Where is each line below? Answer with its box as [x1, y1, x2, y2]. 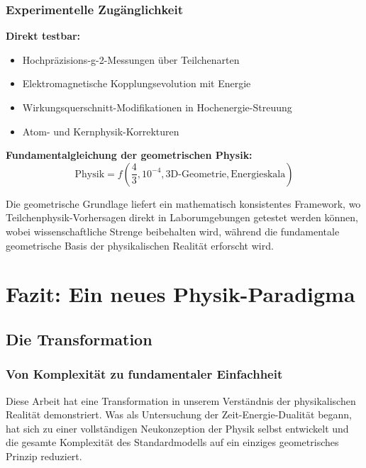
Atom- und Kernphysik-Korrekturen [22, 123, 179, 138]
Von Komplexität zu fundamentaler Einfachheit [6, 365, 283, 383]
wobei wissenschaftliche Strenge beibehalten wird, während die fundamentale [6, 223, 340, 238]
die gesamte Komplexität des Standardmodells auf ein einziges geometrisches [6, 435, 339, 450]
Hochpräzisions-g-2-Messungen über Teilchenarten [22, 52, 240, 67]
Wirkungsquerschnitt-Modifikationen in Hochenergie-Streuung [22, 100, 292, 114]
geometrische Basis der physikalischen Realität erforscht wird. [6, 238, 274, 252]
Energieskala [231, 169, 286, 179]
